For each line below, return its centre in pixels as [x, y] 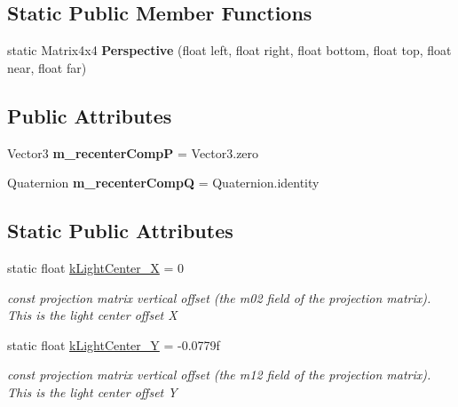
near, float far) [47, 67]
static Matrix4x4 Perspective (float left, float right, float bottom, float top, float [229, 50]
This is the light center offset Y [92, 391]
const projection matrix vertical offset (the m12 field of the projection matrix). [219, 375]
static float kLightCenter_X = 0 [96, 267]
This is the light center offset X [92, 315]
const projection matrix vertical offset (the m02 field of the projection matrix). [219, 297]
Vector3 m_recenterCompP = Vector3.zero [133, 152]
